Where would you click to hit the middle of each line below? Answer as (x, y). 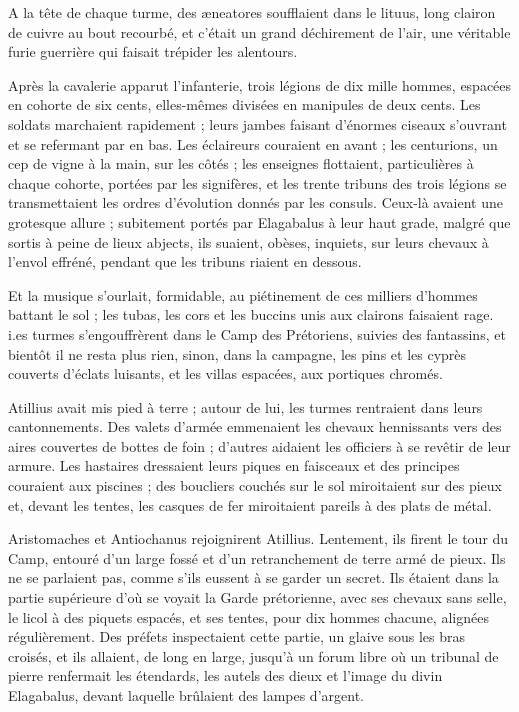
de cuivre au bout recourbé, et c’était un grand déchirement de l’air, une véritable (259, 31)
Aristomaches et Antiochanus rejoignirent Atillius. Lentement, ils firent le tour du (258, 538)
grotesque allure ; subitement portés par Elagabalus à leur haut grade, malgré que (259, 221)
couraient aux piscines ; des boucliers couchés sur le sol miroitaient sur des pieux (255, 485)
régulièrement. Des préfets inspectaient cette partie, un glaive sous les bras (237, 636)
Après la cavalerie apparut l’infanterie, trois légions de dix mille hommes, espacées (260, 84)
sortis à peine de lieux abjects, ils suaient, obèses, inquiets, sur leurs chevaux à (248, 241)
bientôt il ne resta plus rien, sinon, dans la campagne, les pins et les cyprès (237, 353)
